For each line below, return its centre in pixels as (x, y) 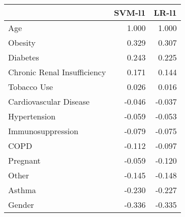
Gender (21, 205)
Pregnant (24, 160)
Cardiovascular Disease (49, 101)
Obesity (22, 42)
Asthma (22, 190)
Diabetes (24, 57)
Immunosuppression (43, 131)
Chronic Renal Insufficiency (57, 72)
